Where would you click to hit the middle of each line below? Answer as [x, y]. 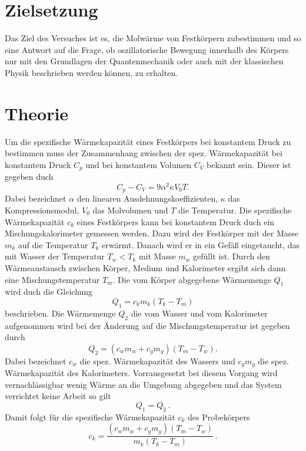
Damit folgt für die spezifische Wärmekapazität [90, 417]
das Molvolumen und [130, 210]
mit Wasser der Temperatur [55, 256]
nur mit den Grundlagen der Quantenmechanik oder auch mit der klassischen [144, 61]
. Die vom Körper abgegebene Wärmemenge [192, 279]
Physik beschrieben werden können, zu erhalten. [92, 72]
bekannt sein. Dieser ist [249, 164]
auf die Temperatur [53, 244]
